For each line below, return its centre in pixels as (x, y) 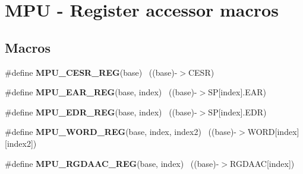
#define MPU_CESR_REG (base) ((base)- (91, 72)
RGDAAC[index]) (262, 163)
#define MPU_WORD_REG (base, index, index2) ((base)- (121, 132)
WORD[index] (273, 132)
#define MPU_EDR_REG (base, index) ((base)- (101, 112)
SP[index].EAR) (237, 92)
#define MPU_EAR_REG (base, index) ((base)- (101, 92)
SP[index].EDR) (237, 112)
